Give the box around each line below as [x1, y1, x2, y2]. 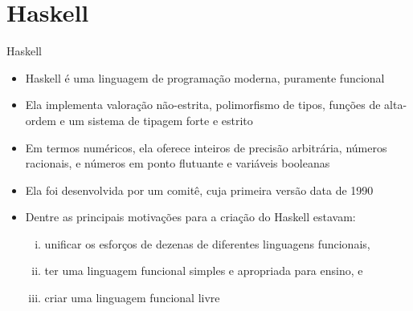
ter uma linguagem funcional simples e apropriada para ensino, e [44, 262, 363, 279]
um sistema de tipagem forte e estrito [68, 111, 253, 128]
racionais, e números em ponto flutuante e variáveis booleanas [25, 155, 330, 172]
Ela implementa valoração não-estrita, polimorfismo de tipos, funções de [25, 96, 381, 113]
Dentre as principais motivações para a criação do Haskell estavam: [25, 208, 356, 225]
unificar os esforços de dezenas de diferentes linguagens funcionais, [44, 235, 370, 252]
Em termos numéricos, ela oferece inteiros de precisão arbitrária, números [25, 139, 387, 155]
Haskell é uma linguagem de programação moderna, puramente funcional [25, 69, 385, 86]
